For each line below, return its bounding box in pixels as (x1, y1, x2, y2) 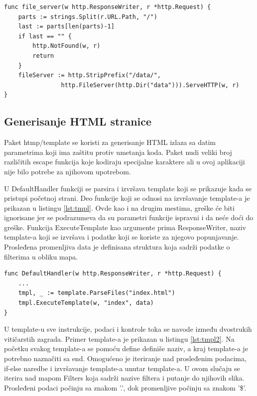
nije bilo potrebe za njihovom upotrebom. (4, 166, 131, 176)
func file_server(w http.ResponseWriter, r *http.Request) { (4, 3, 211, 10)
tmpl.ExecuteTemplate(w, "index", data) (18, 299, 154, 307)
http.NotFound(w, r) (32, 42, 101, 50)
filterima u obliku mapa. (4, 251, 78, 262)
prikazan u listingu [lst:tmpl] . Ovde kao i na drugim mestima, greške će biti (4, 202, 235, 213)
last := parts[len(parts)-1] (18, 23, 115, 30)
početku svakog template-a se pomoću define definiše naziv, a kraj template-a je (4, 343, 248, 354)
